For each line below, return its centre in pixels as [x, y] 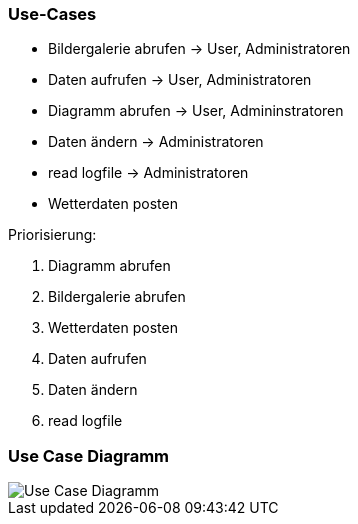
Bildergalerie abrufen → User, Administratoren [199, 49]
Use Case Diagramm [89, 455]
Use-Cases [52, 14]
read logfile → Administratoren [148, 173]
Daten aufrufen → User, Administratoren [180, 80]
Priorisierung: [52, 235]
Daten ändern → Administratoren [156, 142]
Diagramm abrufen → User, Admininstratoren [196, 111]
